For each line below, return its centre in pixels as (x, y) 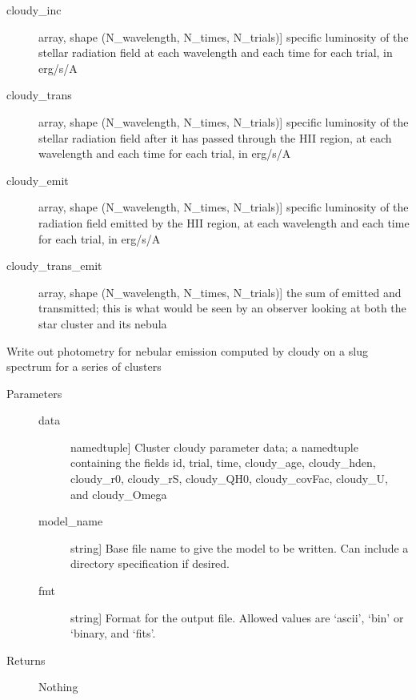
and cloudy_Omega (119, 494)
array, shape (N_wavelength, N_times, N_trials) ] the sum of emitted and (220, 292)
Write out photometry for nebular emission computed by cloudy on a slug (187, 350)
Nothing (58, 687)
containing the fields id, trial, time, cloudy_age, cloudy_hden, (223, 463)
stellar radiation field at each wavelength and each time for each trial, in (216, 52)
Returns (26, 660)
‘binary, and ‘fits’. (113, 633)
